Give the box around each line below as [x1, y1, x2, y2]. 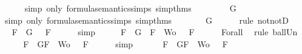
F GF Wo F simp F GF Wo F [23, 37, 228, 50]
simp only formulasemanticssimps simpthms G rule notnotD [4, 13, 289, 26]
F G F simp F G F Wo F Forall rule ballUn [12, 25, 298, 38]
